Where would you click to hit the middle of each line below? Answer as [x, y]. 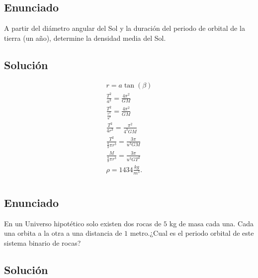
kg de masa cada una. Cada [211, 223]
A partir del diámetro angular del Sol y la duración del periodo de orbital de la [125, 28]
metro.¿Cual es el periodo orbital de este [192, 233]
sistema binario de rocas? [43, 243]
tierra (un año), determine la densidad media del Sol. [85, 38]
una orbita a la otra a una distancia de [63, 233]
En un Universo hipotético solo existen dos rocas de [83, 223]
